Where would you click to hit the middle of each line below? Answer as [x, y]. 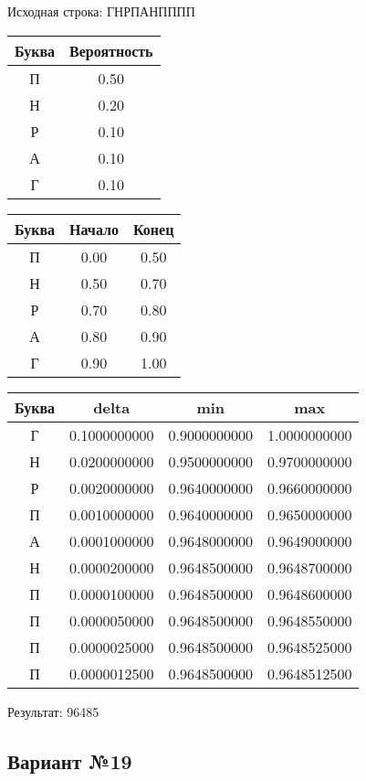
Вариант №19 [70, 760]
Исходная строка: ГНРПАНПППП [101, 11]
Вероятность [111, 50]
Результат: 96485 [53, 711]
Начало [94, 229]
